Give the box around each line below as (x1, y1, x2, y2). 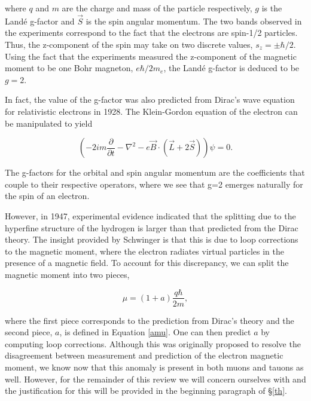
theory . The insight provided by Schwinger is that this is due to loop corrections (5, 233, 298, 246)
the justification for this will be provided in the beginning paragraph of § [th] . (5, 384, 287, 397)
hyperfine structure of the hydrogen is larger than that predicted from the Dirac (5, 221, 298, 234)
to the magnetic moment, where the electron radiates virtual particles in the (5, 244, 284, 257)
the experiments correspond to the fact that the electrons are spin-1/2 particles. (5, 26, 298, 39)
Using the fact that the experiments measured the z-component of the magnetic (5, 50, 297, 62)
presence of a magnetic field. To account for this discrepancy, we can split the (5, 256, 289, 269)
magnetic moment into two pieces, (5, 268, 130, 280)
